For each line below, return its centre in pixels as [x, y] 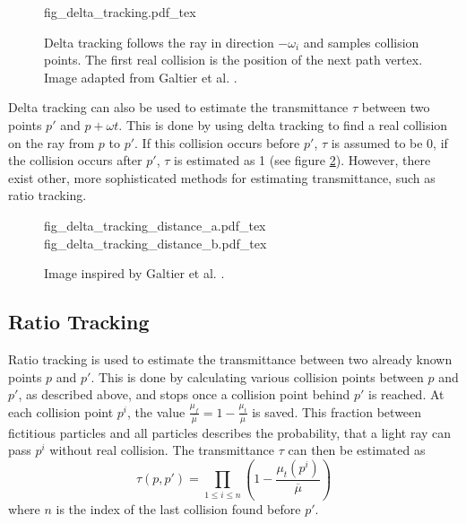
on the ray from [52, 142]
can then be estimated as [357, 450]
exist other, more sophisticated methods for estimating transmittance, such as [222, 177]
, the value [156, 411]
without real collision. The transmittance [162, 450]
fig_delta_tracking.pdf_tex [120, 12]
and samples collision [361, 42]
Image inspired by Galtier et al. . [134, 273]
